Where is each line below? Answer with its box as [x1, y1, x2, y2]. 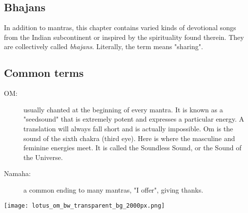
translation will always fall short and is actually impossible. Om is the [23, 123, 233, 133]
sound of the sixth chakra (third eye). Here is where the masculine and [23, 133, 235, 143]
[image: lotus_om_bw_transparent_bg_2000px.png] [4, 202, 165, 209]
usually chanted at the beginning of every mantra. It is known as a [23, 104, 223, 114]
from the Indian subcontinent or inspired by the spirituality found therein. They [4, 32, 244, 42]
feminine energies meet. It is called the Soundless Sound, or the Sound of [23, 142, 242, 153]
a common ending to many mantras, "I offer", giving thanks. [23, 184, 204, 195]
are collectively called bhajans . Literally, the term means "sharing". [4, 41, 203, 52]
